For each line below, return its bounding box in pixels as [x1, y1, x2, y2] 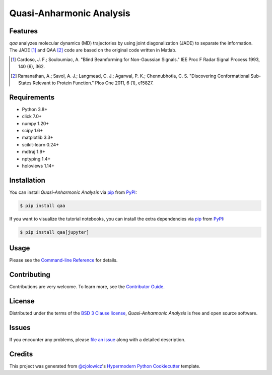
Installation [9, 176, 45, 184]
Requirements [9, 93, 55, 101]
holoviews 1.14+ [22, 163, 55, 169]
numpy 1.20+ [22, 120, 49, 126]
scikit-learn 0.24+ [22, 141, 59, 147]
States [18, 80, 32, 86]
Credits [9, 350, 33, 358]
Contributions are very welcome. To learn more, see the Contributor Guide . [9, 284, 165, 290]
